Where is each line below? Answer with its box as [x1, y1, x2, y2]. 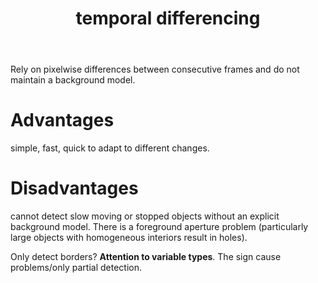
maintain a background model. [10, 74, 136, 86]
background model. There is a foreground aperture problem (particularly [10, 221, 309, 233]
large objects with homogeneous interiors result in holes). [10, 232, 248, 244]
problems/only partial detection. [10, 262, 142, 274]
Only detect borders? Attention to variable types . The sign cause [10, 251, 282, 263]
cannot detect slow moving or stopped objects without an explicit [10, 210, 280, 222]
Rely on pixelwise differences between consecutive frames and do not [10, 63, 300, 76]
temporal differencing [75, 7, 261, 30]
